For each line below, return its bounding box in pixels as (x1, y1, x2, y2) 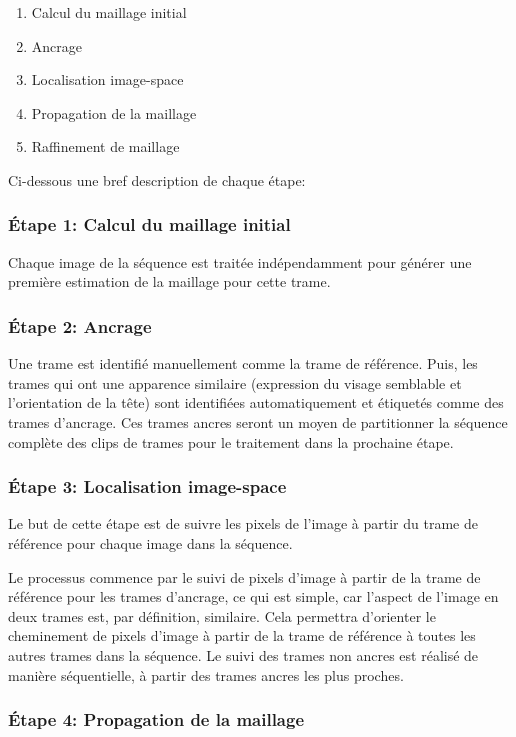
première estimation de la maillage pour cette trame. (8, 271, 331, 292)
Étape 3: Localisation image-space (8, 474, 287, 499)
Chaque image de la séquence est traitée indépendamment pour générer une (8, 251, 472, 272)
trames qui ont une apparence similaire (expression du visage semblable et (8, 372, 462, 393)
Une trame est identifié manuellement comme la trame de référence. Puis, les (8, 353, 478, 374)
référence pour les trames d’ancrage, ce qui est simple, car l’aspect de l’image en (8, 586, 499, 607)
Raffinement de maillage (31, 136, 180, 157)
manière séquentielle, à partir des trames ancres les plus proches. (8, 664, 404, 685)
